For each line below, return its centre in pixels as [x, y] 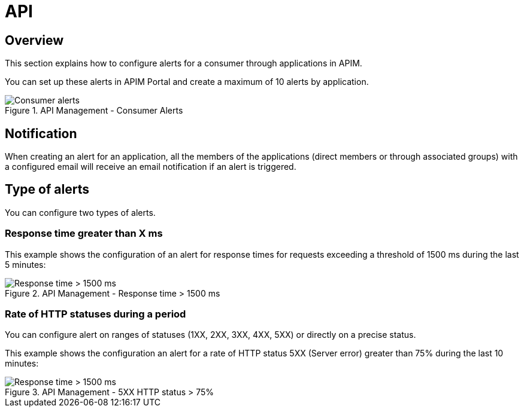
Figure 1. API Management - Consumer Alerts [94, 111]
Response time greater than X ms [84, 234]
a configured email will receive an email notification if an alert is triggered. [151, 167]
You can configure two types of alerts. [80, 212]
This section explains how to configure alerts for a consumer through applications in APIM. [184, 63]
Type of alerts [47, 190]
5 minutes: [25, 264]
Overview [34, 40]
